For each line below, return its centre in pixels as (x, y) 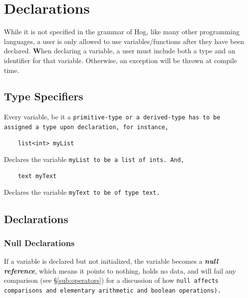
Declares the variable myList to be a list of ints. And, (94, 159)
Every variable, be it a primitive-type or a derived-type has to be (112, 117)
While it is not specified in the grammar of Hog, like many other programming (122, 32)
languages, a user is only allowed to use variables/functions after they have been (124, 41)
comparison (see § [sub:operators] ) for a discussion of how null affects (111, 280)
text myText (37, 176)
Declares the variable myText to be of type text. (82, 192)
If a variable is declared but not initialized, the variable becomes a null (111, 261)
